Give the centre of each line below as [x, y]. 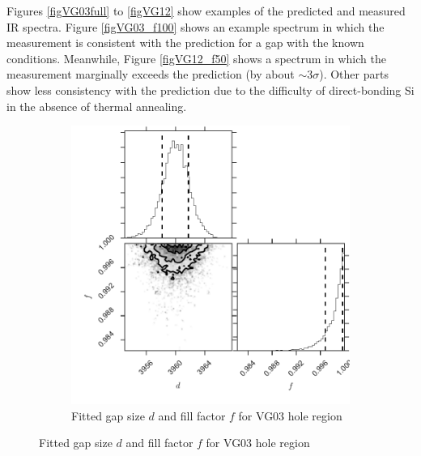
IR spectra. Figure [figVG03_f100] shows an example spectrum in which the [196, 26]
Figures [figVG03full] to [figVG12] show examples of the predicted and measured [206, 11]
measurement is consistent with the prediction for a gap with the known [185, 43]
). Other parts [354, 74]
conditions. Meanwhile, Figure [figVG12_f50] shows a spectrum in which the [196, 58]
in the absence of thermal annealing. [97, 106]
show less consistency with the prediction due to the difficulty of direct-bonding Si [210, 89]
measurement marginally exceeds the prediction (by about [151, 74]
